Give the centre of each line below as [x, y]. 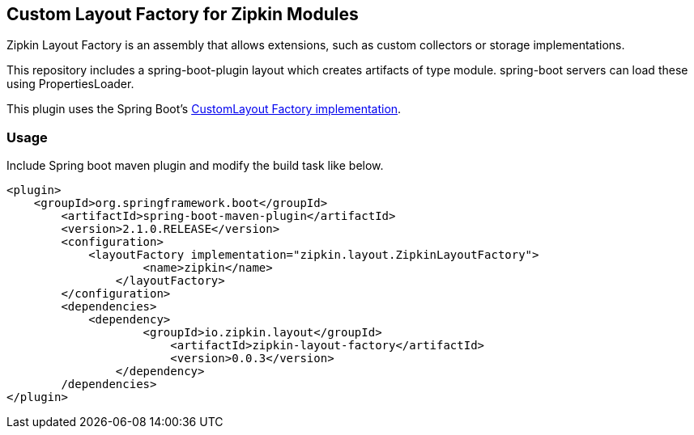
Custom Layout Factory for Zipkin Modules [183, 14]
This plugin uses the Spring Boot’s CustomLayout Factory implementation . [204, 109]
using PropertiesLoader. [70, 84]
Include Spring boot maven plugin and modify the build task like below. [195, 166]
